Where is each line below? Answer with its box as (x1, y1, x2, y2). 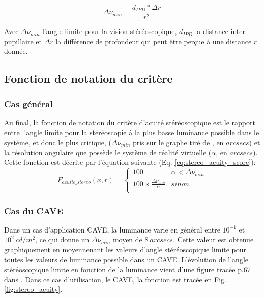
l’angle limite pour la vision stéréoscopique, (42, 26, 177, 37)
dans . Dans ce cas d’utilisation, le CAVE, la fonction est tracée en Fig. (4, 274, 226, 284)
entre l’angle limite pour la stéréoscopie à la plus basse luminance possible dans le (4, 127, 259, 138)
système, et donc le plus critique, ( (4, 137, 112, 148)
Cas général (4, 97, 53, 110)
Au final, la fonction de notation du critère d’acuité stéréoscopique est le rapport (4, 117, 255, 127)
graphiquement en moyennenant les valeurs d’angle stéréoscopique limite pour (4, 244, 247, 255)
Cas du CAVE (4, 204, 63, 217)
